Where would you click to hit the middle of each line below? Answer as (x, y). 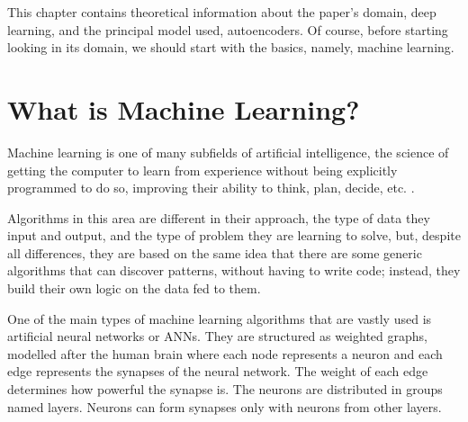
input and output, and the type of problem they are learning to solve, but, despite (234, 235)
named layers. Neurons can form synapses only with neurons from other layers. (225, 406)
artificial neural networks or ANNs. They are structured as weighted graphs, (217, 336)
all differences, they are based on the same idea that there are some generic (215, 252)
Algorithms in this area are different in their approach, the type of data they (219, 217)
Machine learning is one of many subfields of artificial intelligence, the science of (228, 152)
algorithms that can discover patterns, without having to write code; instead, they (234, 270)
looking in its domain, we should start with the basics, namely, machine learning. (231, 47)
